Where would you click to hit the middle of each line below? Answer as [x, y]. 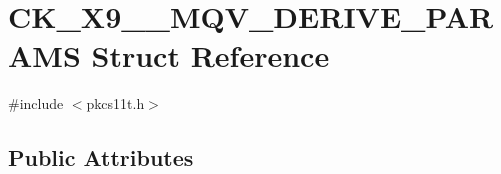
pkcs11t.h [115, 103]
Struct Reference [210, 55]
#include [36, 103]
